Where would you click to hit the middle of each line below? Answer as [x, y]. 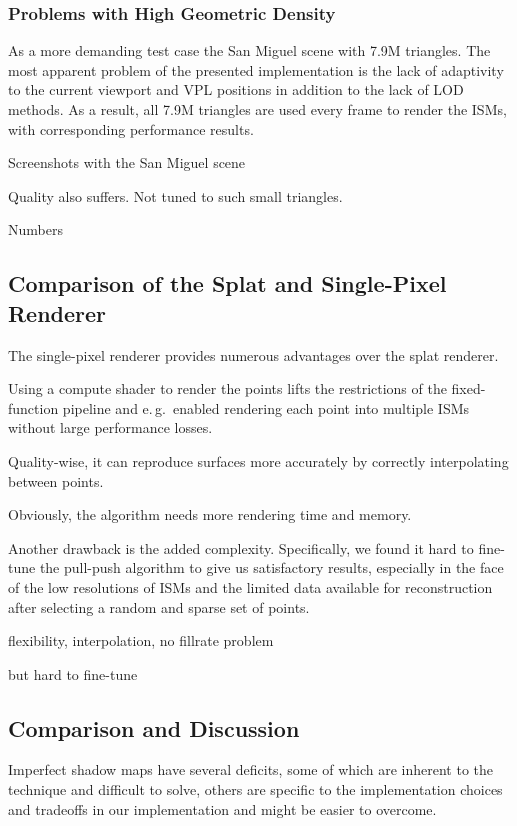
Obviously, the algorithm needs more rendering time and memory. [210, 514]
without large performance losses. [110, 427]
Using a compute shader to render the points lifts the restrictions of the [227, 388]
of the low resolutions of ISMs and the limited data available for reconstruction [250, 586]
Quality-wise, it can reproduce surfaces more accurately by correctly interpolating [258, 460]
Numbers [35, 229]
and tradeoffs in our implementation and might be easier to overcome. [222, 808]
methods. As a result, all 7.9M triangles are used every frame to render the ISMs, [257, 109]
